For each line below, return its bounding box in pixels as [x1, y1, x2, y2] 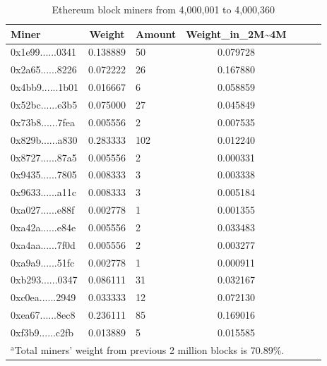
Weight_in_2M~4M [186, 26, 287, 41]
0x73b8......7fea [11, 114, 76, 129]
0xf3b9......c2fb [11, 324, 74, 339]
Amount [136, 26, 177, 41]
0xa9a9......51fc [11, 255, 75, 269]
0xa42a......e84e [11, 219, 76, 234]
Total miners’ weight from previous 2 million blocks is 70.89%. [14, 342, 285, 357]
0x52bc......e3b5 [11, 97, 78, 111]
